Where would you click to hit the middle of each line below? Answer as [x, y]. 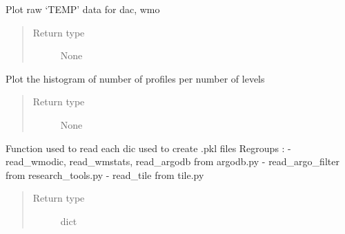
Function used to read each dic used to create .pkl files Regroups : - [148, 148]
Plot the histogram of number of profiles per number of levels [135, 78]
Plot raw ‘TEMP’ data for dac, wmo [83, 9]
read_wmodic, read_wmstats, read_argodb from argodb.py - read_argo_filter [172, 161]
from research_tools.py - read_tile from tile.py [105, 174]
